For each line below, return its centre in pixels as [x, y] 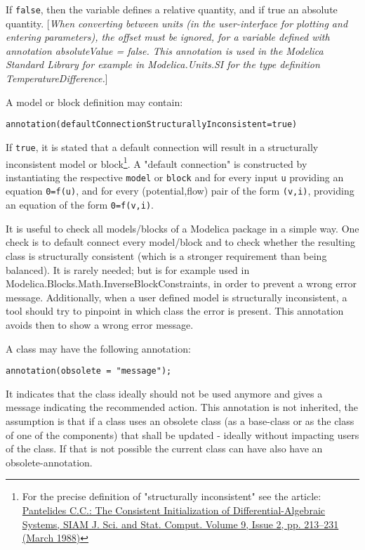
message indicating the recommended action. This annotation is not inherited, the [182, 407]
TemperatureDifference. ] [57, 78]
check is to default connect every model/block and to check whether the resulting [181, 242]
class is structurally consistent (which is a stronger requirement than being [166, 255]
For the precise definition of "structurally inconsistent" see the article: [172, 496]
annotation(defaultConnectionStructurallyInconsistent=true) [152, 125]
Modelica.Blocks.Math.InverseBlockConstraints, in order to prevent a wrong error [181, 283]
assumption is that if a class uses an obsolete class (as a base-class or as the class [180, 420]
